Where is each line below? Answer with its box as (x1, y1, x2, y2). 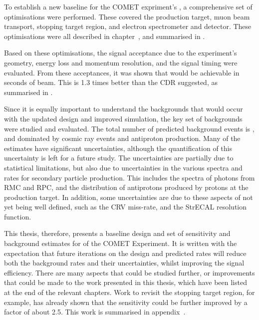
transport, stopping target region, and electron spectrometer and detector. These (4, 21, 252, 31)
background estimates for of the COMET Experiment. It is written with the (4, 238, 237, 248)
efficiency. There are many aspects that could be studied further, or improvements (4, 267, 255, 277)
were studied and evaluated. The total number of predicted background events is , (4, 123, 255, 133)
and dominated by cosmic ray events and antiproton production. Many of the (4, 133, 241, 143)
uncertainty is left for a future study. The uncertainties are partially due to (4, 152, 234, 163)
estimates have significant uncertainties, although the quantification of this (4, 142, 233, 153)
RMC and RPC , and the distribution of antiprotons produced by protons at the (4, 182, 249, 192)
